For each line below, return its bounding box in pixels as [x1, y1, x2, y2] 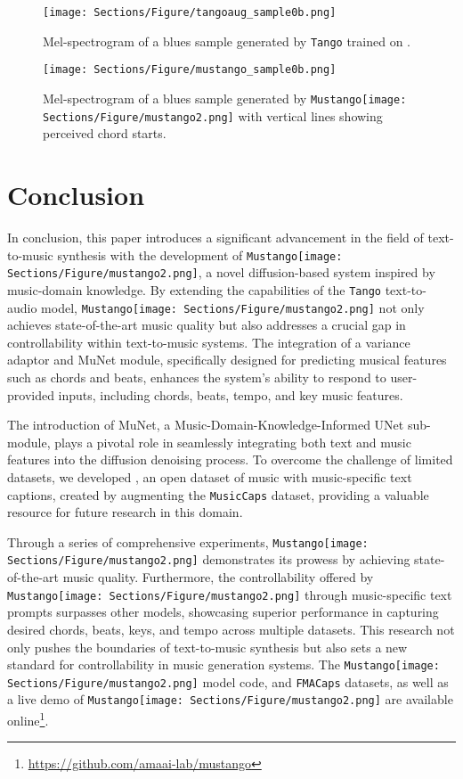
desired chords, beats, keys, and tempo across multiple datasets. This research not [7, 619, 455, 638]
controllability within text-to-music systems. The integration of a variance [7, 332, 410, 351]
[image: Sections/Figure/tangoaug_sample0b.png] [43, 6, 337, 19]
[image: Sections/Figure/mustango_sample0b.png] [43, 63, 337, 77]
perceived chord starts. [43, 124, 167, 143]
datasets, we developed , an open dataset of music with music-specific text [7, 467, 412, 486]
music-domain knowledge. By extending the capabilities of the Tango [7, 280, 381, 299]
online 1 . [7, 709, 49, 729]
